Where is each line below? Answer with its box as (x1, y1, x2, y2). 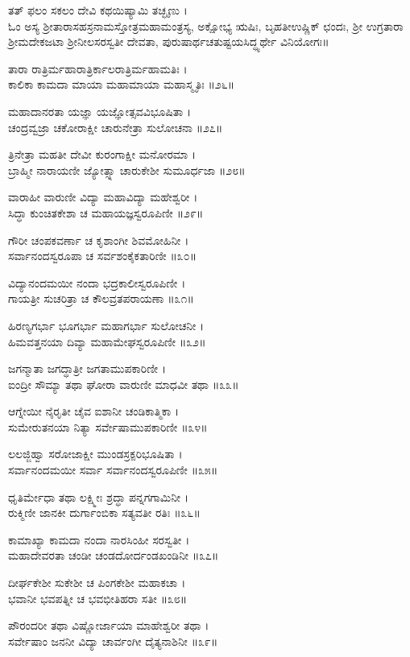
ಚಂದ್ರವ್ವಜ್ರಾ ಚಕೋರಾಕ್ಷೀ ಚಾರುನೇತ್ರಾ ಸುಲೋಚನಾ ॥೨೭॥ (8, 118, 223, 135)
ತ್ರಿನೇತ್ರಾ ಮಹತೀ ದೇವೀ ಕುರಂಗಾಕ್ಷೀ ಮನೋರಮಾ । (8, 146, 197, 163)
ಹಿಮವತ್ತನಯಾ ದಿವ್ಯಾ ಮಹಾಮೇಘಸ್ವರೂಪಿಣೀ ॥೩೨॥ (8, 333, 206, 349)
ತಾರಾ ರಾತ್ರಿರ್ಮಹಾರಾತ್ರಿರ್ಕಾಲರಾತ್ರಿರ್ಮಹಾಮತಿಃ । (8, 60, 188, 76)
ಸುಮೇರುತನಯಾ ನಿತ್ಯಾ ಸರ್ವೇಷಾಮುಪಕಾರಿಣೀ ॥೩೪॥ (8, 418, 208, 435)
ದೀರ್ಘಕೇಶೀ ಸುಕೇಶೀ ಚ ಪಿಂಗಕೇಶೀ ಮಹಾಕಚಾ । (8, 574, 186, 591)
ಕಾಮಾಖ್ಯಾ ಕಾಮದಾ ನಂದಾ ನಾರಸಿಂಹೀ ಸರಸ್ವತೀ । (8, 531, 190, 547)
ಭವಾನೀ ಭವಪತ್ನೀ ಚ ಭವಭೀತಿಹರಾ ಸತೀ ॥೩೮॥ (8, 589, 188, 606)
